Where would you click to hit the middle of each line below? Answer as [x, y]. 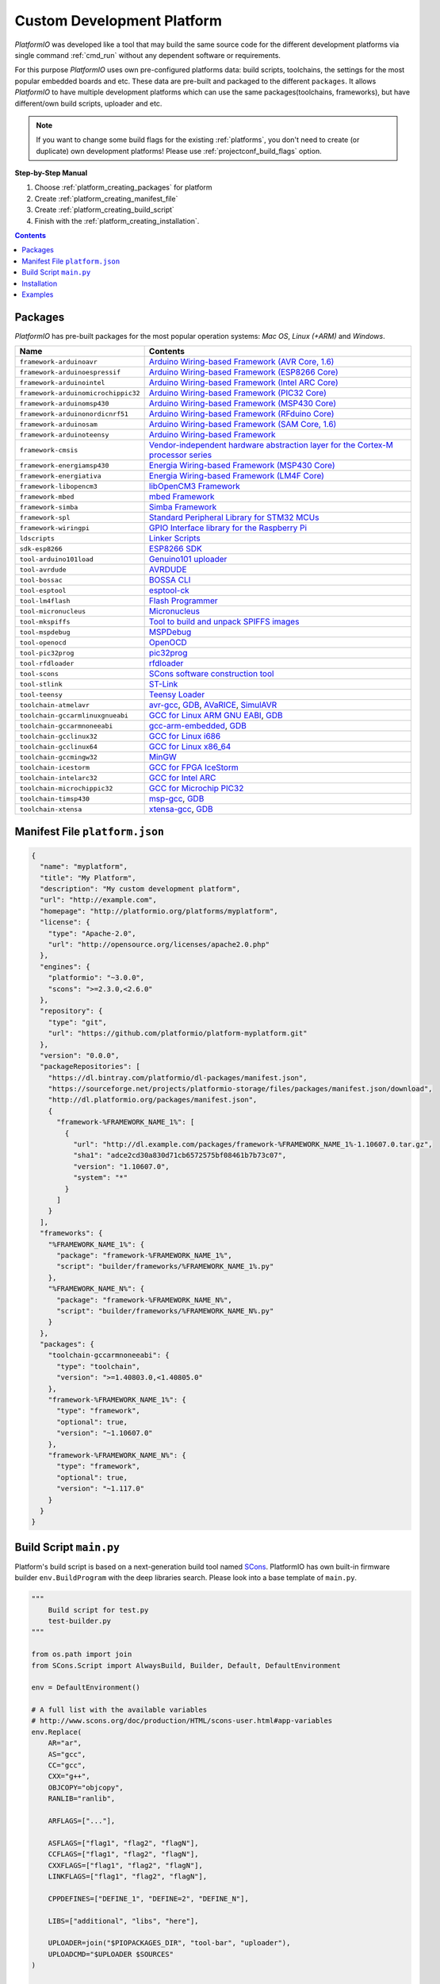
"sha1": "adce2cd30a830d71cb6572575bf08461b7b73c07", [180, 1155]
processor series [180, 455]
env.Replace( [57, 1732]
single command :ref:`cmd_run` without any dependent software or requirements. [148, 55]
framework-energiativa [61, 476]
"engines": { [65, 967]
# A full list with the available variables [119, 1710]
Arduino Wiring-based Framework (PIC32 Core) [237, 393]
